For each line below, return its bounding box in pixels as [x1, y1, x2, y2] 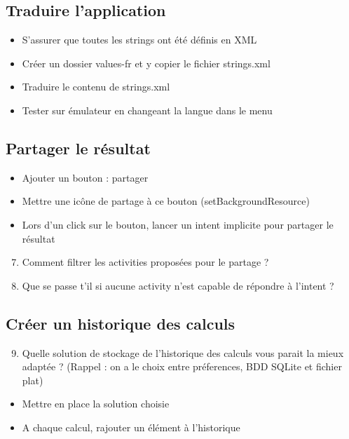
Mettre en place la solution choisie [22, 396, 170, 411]
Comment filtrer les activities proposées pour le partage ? [22, 255, 269, 269]
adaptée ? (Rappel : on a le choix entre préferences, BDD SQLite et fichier [22, 359, 342, 374]
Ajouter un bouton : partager [22, 170, 149, 184]
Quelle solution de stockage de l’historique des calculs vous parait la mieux [22, 345, 344, 360]
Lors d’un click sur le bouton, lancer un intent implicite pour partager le [22, 217, 334, 231]
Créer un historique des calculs [6, 312, 235, 334]
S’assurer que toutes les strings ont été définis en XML [22, 32, 257, 47]
